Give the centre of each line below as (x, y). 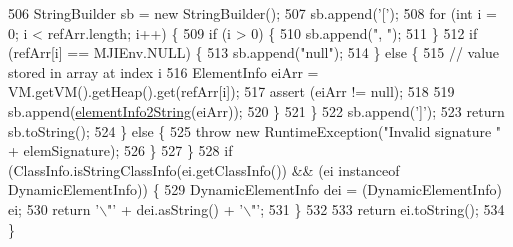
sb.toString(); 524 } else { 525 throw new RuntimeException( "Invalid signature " (255, 130)
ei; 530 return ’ (54, 208)
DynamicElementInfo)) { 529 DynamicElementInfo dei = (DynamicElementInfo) (255, 189)
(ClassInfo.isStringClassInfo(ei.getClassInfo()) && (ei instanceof (204, 169)
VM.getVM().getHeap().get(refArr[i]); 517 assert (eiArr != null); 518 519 (231, 91)
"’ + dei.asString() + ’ (175, 208)
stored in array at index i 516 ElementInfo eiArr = (163, 71)
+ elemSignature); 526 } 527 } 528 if (120, 150)
